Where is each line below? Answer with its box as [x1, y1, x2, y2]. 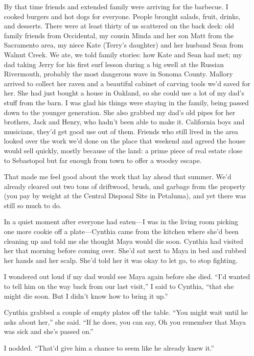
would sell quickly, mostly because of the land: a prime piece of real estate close [4, 145, 243, 155]
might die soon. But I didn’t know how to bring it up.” [4, 290, 168, 301]
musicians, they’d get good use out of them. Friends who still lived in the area [4, 126, 238, 136]
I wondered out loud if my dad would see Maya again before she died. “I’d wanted [4, 271, 250, 282]
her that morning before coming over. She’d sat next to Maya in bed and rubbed [4, 245, 246, 256]
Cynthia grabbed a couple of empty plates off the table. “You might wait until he [4, 307, 248, 317]
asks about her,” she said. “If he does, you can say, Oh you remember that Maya [4, 316, 246, 327]
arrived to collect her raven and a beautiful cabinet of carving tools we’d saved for [4, 78, 251, 88]
